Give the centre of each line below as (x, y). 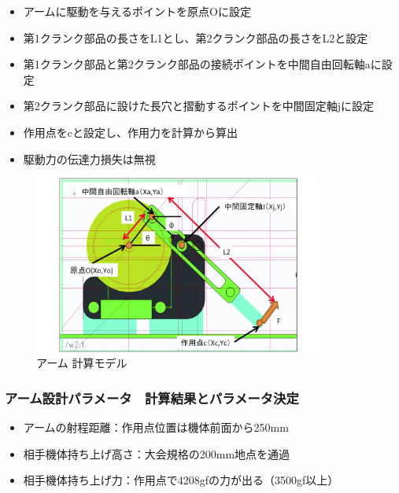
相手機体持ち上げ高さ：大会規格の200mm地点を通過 (157, 453)
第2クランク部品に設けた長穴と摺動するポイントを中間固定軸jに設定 (199, 106)
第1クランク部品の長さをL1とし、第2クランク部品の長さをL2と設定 (196, 37)
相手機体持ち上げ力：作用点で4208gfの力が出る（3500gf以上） (181, 480)
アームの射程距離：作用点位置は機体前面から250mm (156, 427)
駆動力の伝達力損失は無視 (89, 158)
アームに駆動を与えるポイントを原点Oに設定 (137, 11)
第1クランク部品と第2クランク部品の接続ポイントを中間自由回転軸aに (202, 64)
